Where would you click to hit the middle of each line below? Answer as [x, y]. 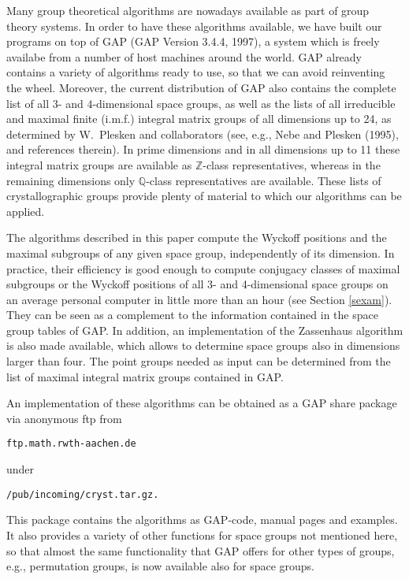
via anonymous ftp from [64, 418]
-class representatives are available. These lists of [264, 180]
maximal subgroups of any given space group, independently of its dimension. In [201, 252]
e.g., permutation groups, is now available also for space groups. [160, 566]
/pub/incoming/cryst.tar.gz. [83, 494]
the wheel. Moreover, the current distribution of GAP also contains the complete [201, 87]
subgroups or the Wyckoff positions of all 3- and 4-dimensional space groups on [197, 284]
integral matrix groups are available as [99, 164]
